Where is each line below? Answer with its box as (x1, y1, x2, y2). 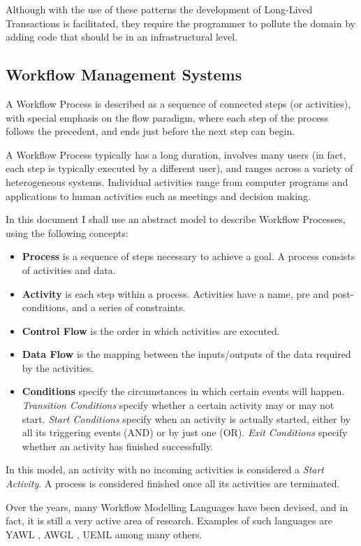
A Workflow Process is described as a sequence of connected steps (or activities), (6, 96, 351, 110)
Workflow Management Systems (6, 64, 242, 85)
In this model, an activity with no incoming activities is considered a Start (6, 462, 325, 477)
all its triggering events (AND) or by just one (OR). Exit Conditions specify (22, 425, 348, 440)
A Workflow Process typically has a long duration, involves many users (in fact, (6, 147, 346, 161)
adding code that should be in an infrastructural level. (6, 29, 238, 44)
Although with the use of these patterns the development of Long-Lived (6, 2, 313, 16)
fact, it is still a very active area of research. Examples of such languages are (6, 513, 332, 528)
